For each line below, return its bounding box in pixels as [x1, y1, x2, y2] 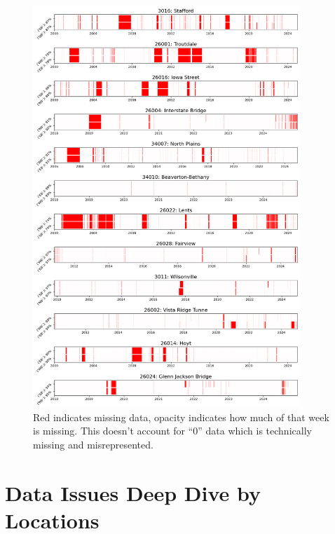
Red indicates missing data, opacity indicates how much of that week [33, 409, 329, 424]
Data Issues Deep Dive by [5, 478, 261, 507]
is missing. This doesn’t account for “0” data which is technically [33, 423, 312, 438]
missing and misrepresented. [33, 437, 153, 451]
